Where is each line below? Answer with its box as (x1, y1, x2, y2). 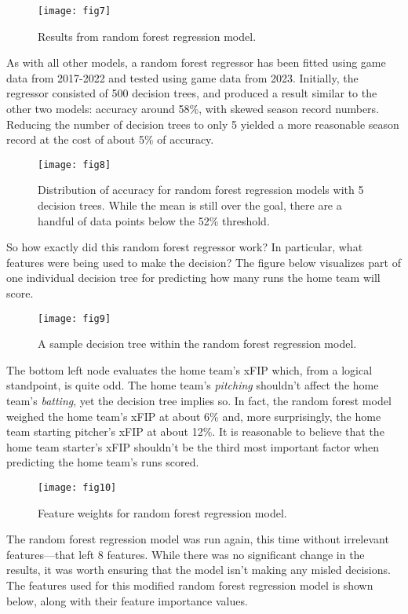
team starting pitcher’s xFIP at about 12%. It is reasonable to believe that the (6, 423, 384, 440)
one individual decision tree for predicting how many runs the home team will (6, 269, 381, 286)
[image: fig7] (38, 5, 111, 16)
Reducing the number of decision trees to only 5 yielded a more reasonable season (6, 115, 399, 132)
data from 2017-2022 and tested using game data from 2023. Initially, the (6, 69, 359, 86)
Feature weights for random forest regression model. (38, 504, 287, 521)
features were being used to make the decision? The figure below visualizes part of (6, 254, 401, 270)
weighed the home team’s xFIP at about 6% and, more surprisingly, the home (6, 408, 381, 424)
